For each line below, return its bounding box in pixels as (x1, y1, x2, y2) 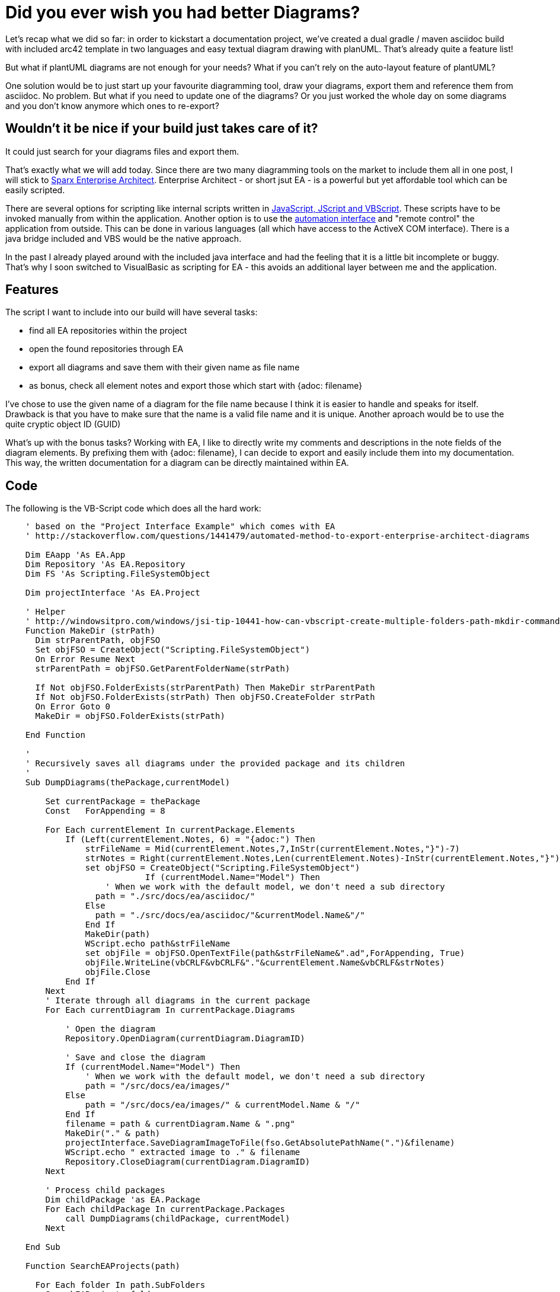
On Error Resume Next (35, 654, 136, 664)
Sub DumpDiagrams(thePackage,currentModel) (25, 778, 231, 788)
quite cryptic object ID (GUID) (5, 419, 121, 430)
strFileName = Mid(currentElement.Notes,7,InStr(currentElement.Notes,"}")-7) (85, 844, 460, 854)
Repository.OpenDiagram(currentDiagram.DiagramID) (65, 1034, 305, 1044)
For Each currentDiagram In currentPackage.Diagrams (45, 1005, 295, 1015)
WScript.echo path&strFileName (85, 939, 231, 949)
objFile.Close (85, 967, 151, 977)
